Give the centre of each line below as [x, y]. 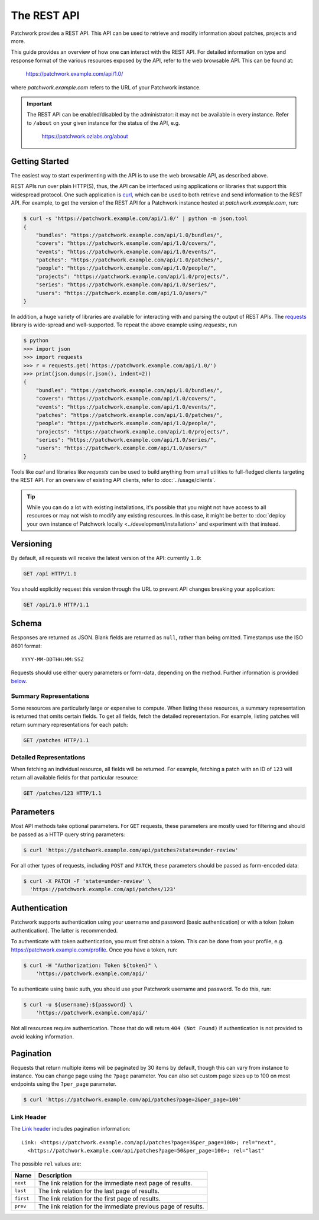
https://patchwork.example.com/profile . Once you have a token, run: [94, 950]
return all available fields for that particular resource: [75, 777]
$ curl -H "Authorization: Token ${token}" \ [90, 965]
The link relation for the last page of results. [99, 1190]
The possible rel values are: [46, 1164]
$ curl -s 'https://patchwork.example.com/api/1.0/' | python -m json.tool [136, 219]
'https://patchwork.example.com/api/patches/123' [103, 889]
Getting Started [40, 161]
